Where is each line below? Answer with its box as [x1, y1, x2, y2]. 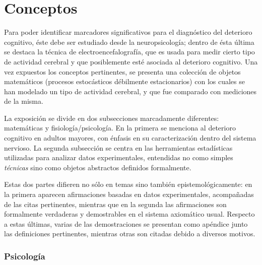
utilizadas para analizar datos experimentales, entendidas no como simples [4, 152, 233, 163]
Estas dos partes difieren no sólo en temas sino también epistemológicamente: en [4, 179, 252, 189]
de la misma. [4, 96, 43, 106]
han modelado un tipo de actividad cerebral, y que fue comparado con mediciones [4, 86, 257, 96]
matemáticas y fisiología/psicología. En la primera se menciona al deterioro [4, 122, 236, 133]
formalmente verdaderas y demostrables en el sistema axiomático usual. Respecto [4, 209, 255, 219]
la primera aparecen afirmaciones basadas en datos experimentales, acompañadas [4, 189, 254, 200]
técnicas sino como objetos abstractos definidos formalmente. [4, 162, 191, 172]
